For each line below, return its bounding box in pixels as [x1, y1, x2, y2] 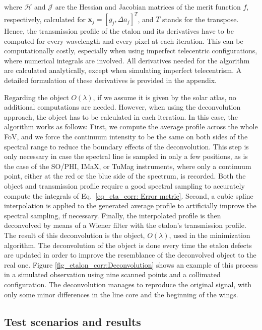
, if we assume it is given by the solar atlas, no [93, 92, 236, 102]
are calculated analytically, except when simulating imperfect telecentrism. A [4, 65, 242, 75]
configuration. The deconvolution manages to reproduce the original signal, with [4, 279, 252, 289]
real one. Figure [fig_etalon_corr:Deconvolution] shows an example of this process [4, 259, 258, 270]
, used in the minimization [169, 229, 250, 240]
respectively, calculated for [4, 14, 86, 24]
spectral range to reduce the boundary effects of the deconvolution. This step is [4, 141, 249, 151]
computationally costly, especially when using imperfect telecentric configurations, [4, 45, 257, 56]
